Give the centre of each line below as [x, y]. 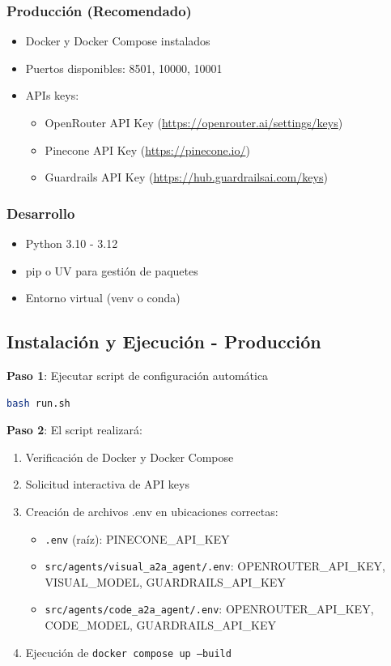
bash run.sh [38, 403]
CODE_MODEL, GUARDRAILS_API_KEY [160, 625]
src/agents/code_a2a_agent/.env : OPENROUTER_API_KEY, [209, 609]
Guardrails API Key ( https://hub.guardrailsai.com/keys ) [186, 177]
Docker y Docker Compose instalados [118, 41]
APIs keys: [52, 95]
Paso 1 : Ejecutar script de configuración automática [138, 375]
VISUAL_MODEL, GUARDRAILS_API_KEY [165, 581]
